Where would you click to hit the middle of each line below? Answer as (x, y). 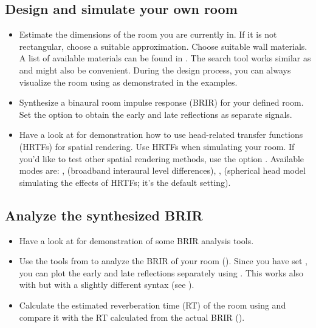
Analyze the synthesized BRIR (104, 215)
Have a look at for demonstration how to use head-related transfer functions (161, 135)
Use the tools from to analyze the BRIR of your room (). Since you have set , (163, 261)
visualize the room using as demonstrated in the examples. (128, 82)
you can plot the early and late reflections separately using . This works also (161, 272)
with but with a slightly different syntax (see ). (107, 285)
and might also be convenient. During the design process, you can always (155, 70)
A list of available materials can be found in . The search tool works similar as (165, 58)
